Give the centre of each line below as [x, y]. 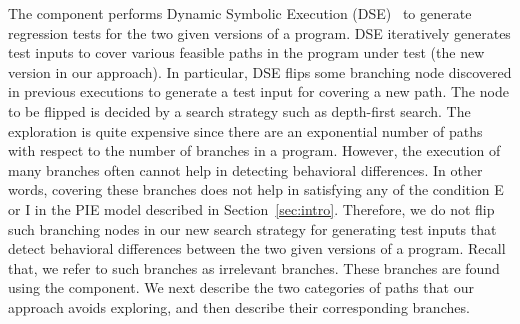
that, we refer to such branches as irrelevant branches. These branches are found [254, 267]
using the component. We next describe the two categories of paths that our [241, 287]
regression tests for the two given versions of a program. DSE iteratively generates [259, 32]
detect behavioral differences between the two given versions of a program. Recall [257, 248]
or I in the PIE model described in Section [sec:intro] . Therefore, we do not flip [251, 208]
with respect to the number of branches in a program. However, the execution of [254, 150]
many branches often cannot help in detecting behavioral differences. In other [245, 169]
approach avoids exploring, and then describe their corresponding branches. [239, 306]
